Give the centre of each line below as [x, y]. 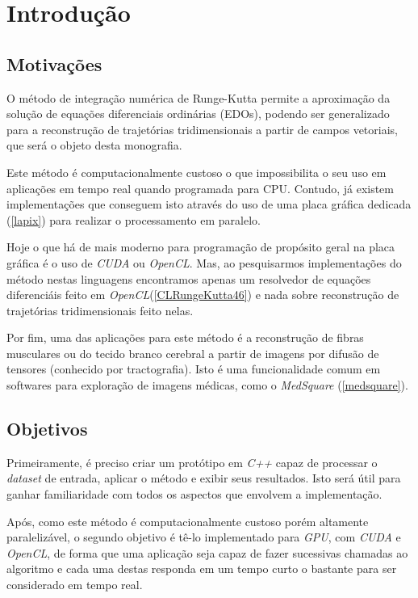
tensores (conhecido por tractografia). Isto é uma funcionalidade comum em [194, 369]
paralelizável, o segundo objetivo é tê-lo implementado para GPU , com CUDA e [204, 537]
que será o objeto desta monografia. [94, 145]
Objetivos [47, 429]
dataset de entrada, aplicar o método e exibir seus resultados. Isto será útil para [204, 478]
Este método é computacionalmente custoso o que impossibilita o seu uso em [196, 172]
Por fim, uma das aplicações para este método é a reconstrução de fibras [185, 337]
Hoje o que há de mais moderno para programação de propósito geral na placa [201, 247]
